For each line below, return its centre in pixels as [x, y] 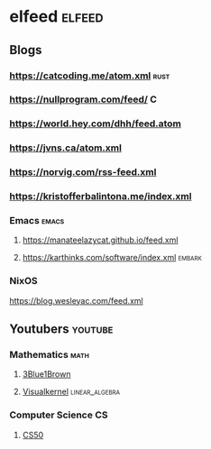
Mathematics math [50, 355]
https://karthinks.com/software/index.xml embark [112, 258]
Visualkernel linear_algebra [71, 392]
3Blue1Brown [46, 374]
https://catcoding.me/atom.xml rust [90, 76]
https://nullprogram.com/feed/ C [83, 99]
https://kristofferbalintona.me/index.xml [101, 197]
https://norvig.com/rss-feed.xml [83, 172]
